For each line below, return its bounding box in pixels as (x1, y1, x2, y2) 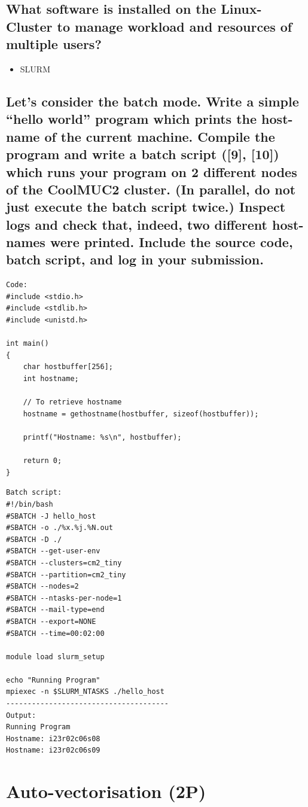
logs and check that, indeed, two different (6, 215, 267, 233)
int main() (6, 339, 49, 348)
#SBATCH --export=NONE (6, 617, 96, 626)
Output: (6, 711, 36, 720)
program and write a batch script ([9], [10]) (6, 145, 279, 163)
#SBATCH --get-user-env (6, 547, 100, 556)
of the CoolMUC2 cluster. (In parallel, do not (6, 179, 296, 198)
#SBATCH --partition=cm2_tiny (6, 570, 126, 579)
